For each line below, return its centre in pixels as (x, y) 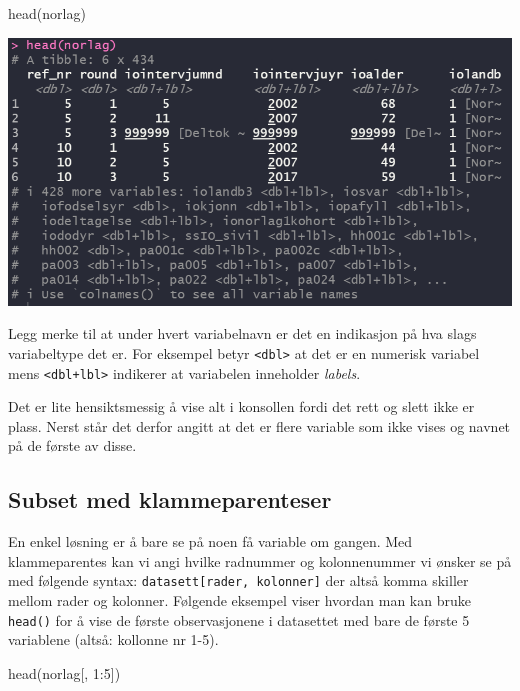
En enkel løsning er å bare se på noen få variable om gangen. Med (210, 541)
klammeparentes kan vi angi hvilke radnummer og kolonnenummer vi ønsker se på (260, 560)
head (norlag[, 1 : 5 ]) (64, 672)
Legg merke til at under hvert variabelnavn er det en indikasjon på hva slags (242, 333)
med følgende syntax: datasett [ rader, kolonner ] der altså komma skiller (238, 580)
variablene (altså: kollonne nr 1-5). (113, 639)
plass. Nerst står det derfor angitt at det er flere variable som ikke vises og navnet (259, 425)
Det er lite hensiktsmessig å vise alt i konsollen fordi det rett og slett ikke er (241, 406)
